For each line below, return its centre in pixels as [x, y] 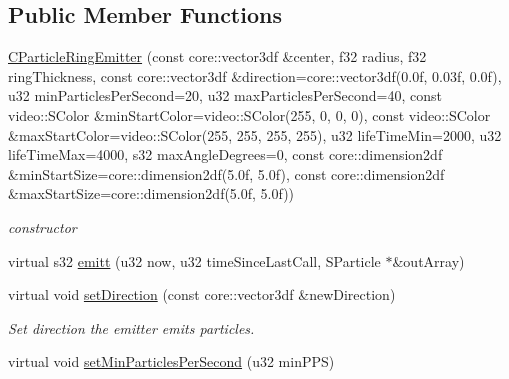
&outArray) [428, 260]
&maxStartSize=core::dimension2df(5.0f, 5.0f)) [151, 193]
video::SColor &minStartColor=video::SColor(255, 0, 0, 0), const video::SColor [249, 114]
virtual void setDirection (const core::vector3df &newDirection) [202, 294]
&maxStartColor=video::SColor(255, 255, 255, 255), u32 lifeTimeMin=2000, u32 [255, 134]
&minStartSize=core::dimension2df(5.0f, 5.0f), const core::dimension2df [226, 173]
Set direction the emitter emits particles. [131, 327]
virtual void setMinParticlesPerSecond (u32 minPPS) [171, 361]
